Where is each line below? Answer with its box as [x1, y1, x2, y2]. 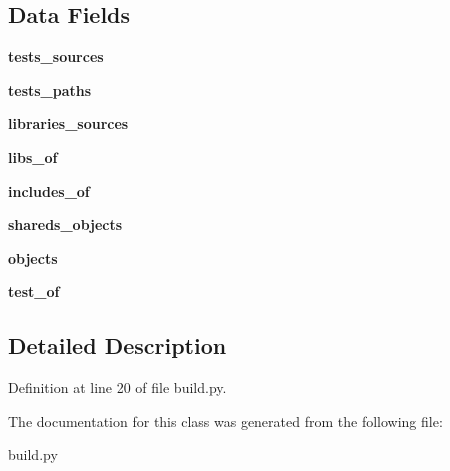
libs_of [8, 146, 58, 167]
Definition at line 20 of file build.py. [8, 377, 227, 398]
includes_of [8, 180, 90, 201]
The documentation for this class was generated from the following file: [8, 410, 443, 431]
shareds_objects [8, 214, 123, 235]
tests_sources [8, 46, 104, 67]
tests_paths [8, 79, 92, 100]
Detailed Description [8, 330, 227, 361]
